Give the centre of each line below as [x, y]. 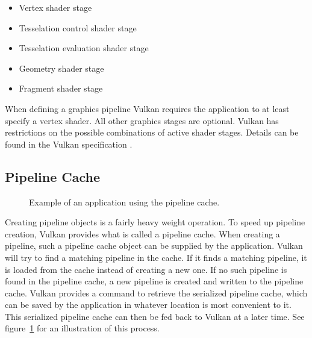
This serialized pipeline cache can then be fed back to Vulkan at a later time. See [155, 316]
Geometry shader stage [61, 68]
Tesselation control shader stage [78, 27]
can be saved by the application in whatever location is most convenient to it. [148, 305]
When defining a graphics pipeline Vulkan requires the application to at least [147, 108]
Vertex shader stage [55, 7]
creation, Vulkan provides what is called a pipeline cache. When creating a [142, 233]
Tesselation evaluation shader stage [84, 48]
